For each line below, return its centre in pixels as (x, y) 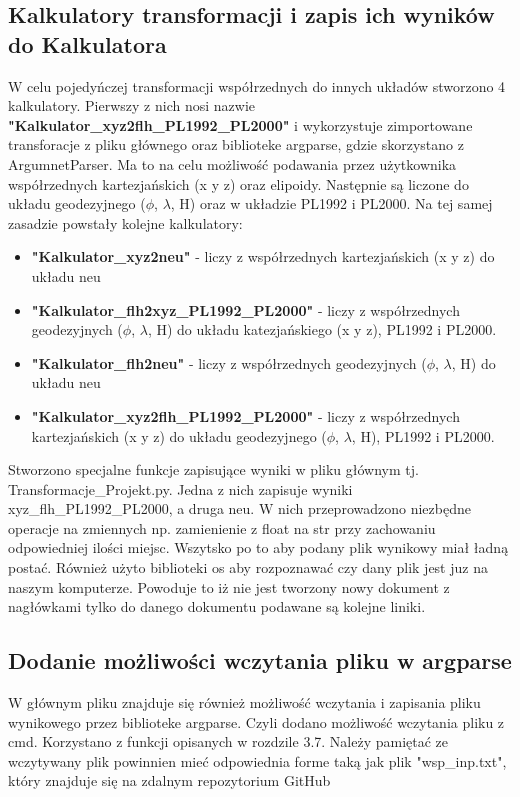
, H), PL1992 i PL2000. (423, 435)
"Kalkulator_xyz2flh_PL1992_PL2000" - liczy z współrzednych (245, 415)
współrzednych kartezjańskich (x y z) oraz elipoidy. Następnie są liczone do (238, 183)
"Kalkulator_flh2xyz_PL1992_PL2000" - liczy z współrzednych (245, 309)
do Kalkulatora (87, 43)
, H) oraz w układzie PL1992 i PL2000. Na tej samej (331, 203)
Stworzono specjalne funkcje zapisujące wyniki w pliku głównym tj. (213, 469)
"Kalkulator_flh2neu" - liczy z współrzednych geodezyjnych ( (229, 362)
